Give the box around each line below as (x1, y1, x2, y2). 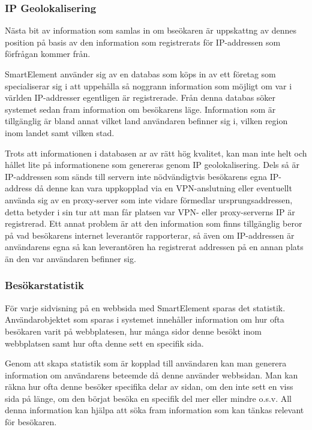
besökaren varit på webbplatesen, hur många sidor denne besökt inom (5, 324, 262, 337)
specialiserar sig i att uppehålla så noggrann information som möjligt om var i (5, 79, 292, 92)
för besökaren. (5, 416, 57, 428)
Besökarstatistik (5, 278, 84, 293)
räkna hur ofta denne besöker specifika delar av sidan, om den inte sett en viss (5, 380, 293, 393)
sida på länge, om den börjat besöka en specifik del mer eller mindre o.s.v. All (5, 392, 292, 404)
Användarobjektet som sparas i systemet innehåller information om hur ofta (5, 313, 284, 326)
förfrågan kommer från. (5, 47, 91, 60)
